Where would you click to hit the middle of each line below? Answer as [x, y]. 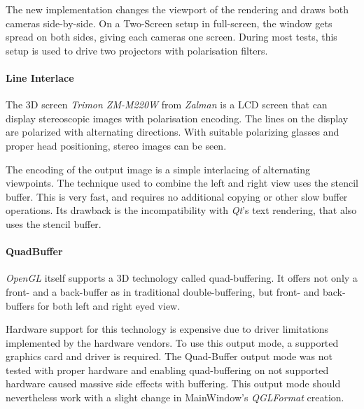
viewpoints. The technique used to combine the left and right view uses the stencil [182, 183]
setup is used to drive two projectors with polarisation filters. [137, 50]
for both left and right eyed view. [109, 305]
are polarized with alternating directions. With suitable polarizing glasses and [173, 132]
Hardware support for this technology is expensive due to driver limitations [167, 329]
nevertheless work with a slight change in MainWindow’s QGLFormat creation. [175, 397]
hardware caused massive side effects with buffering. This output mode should [173, 383]
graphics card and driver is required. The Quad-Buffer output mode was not [169, 356]
